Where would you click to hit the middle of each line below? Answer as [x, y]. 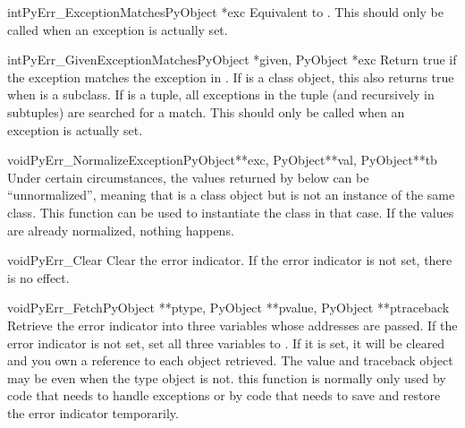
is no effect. [38, 277]
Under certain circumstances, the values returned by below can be [188, 177]
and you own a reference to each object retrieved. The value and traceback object [230, 360]
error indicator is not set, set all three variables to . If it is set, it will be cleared [226, 342]
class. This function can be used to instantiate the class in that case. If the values [231, 212]
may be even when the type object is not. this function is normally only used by [227, 377]
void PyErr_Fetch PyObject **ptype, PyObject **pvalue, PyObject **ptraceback [228, 308]
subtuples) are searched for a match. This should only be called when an [206, 111]
